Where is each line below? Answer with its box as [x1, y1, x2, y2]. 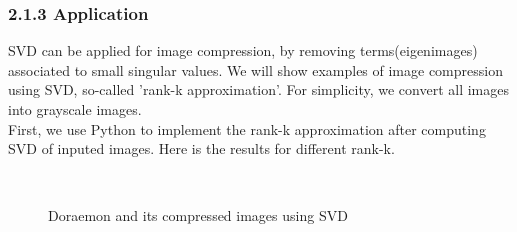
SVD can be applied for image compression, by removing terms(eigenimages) [8, 40, 478, 61]
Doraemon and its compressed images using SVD [48, 205, 348, 226]
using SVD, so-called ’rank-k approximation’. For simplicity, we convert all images [8, 79, 509, 100]
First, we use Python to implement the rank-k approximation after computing [8, 118, 486, 139]
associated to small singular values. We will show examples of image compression [8, 59, 503, 80]
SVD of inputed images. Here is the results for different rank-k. [8, 138, 395, 159]
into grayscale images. [8, 99, 142, 119]
